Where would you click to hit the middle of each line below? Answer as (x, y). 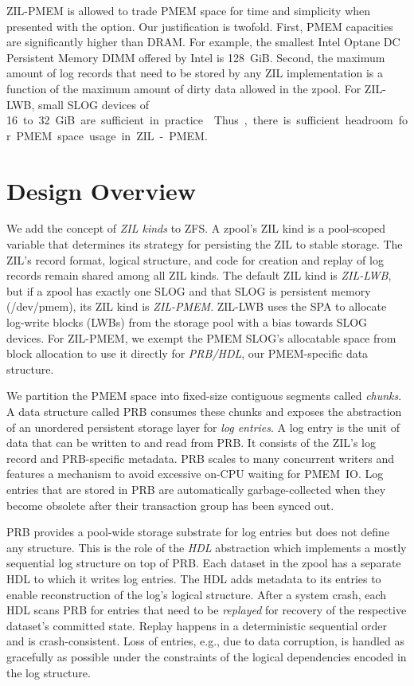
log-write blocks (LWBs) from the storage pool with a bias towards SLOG (187, 322)
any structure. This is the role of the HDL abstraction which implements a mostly (207, 547)
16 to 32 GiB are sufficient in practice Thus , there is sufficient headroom (200, 120)
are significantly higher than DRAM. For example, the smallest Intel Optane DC (203, 42)
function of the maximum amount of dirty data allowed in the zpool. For (184, 88)
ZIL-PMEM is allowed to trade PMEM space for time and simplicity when (189, 10)
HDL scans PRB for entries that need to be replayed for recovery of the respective (207, 610)
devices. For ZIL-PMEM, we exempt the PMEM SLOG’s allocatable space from (201, 337)
